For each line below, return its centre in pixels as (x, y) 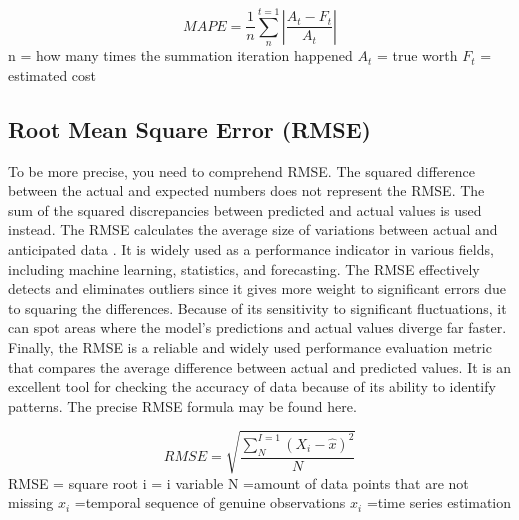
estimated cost (52, 74)
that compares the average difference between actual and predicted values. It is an (260, 366)
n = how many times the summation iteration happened (180, 55)
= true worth (417, 55)
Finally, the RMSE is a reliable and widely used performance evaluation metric (250, 346)
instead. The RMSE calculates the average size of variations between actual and (253, 229)
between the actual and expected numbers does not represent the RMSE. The (246, 190)
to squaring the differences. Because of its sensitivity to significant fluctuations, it (257, 307)
